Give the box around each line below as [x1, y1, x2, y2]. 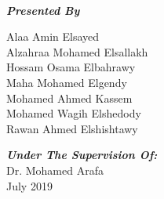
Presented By [6, 2, 80, 18]
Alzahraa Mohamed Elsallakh [6, 43, 148, 60]
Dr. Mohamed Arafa [6, 161, 104, 178]
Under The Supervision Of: [6, 147, 158, 163]
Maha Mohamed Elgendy [6, 74, 127, 90]
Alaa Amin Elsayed [6, 28, 100, 45]
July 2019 [6, 177, 53, 194]
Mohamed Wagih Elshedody [6, 105, 141, 121]
